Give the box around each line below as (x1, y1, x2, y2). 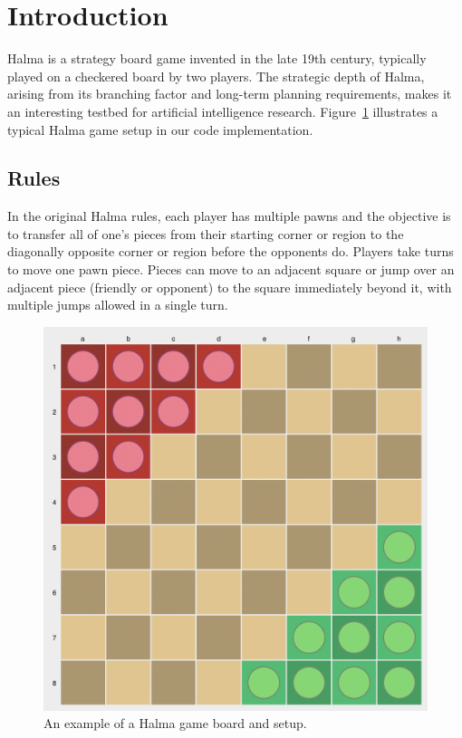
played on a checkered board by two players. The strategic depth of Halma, (7, 66, 425, 85)
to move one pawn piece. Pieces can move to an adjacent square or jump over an (7, 260, 455, 279)
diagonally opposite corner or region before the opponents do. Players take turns (7, 242, 454, 261)
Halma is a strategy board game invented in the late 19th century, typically (7, 49, 427, 68)
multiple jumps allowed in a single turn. (7, 295, 228, 314)
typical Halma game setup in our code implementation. (7, 120, 313, 139)
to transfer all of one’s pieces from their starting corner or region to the (7, 224, 404, 243)
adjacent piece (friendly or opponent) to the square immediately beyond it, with (7, 277, 452, 296)
